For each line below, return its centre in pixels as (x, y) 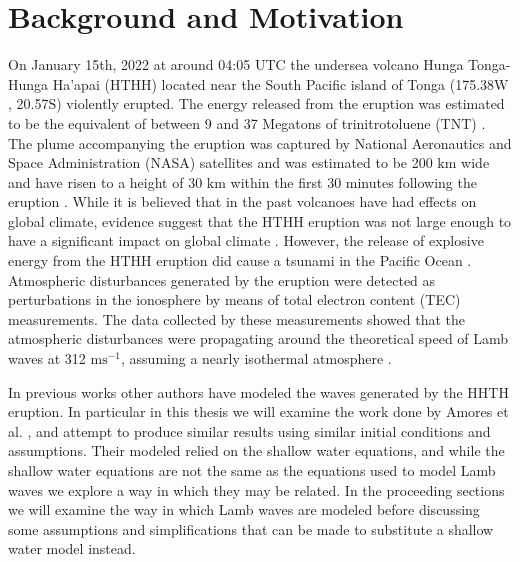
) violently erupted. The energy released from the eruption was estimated (280, 103)
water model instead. (72, 548)
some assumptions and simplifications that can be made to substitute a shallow (251, 528)
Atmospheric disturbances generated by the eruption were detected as (222, 279)
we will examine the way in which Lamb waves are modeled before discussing (244, 509)
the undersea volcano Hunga (377, 64)
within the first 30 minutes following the (353, 181)
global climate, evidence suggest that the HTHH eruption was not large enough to (260, 220)
